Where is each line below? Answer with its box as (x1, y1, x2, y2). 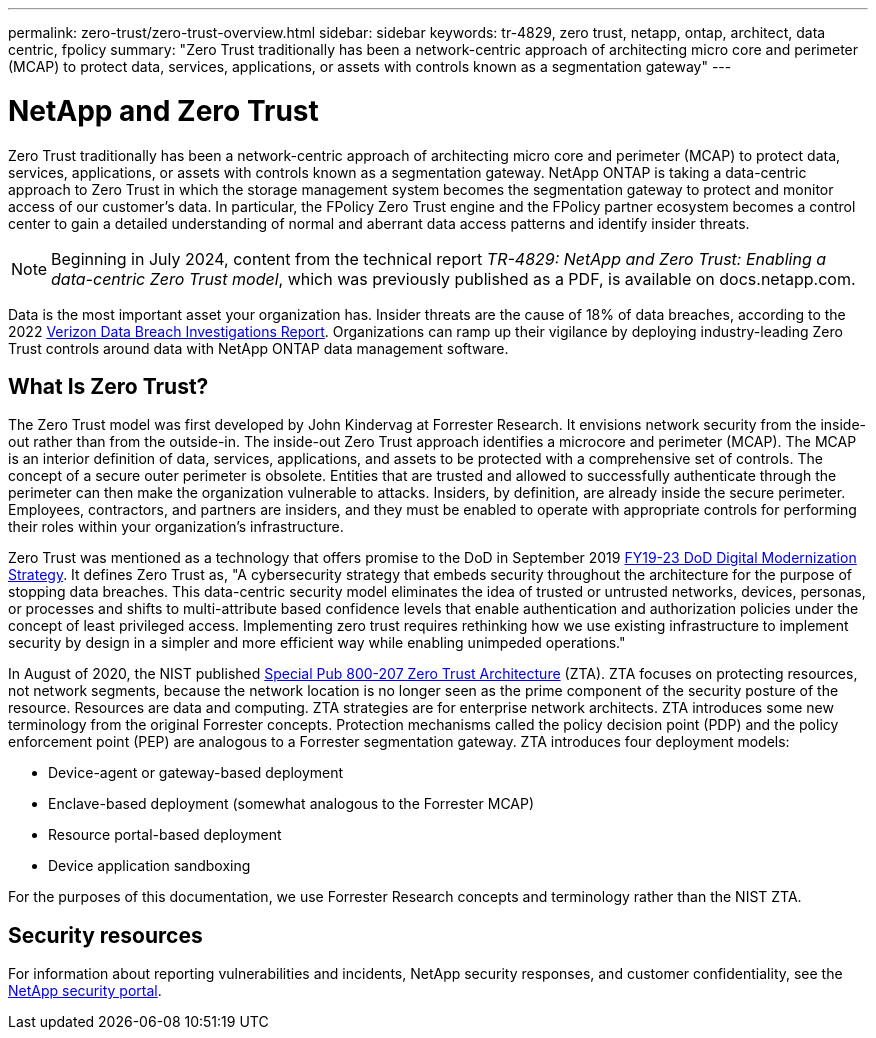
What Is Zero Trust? (8, 373, 209, 399)
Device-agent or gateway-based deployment (48, 764, 344, 782)
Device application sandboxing (48, 857, 251, 875)
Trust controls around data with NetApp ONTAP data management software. (8, 339, 509, 357)
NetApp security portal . (8, 982, 162, 1000)
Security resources (8, 922, 203, 948)
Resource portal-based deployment (48, 826, 282, 844)
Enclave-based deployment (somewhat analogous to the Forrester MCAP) (48, 795, 535, 813)
